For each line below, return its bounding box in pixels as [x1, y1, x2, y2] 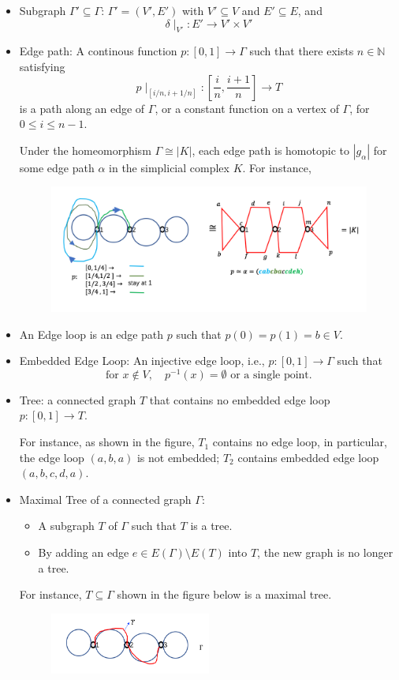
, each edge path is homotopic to [192, 141, 349, 158]
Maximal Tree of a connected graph [19, 490, 192, 507]
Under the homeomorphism [19, 141, 151, 158]
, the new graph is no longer [257, 544, 393, 561]
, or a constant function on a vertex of [155, 100, 339, 116]
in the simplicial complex [109, 159, 229, 175]
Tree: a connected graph [19, 391, 136, 408]
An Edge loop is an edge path [19, 325, 164, 342]
